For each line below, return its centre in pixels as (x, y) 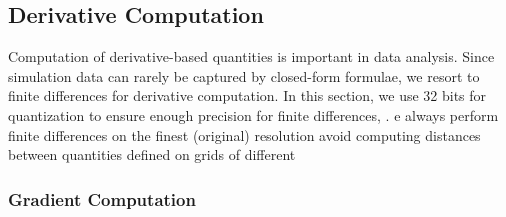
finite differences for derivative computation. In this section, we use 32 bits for (247, 95)
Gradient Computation (102, 198)
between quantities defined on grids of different (152, 154)
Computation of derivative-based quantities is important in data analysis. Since (251, 56)
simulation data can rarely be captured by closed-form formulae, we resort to (244, 75)
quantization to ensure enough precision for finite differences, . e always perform (253, 114)
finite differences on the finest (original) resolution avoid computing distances (244, 134)
